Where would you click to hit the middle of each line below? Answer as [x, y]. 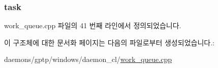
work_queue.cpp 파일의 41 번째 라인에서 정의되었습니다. [93, 25]
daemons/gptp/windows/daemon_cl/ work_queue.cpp [88, 59]
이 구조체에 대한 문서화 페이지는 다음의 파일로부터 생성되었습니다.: [109, 42]
